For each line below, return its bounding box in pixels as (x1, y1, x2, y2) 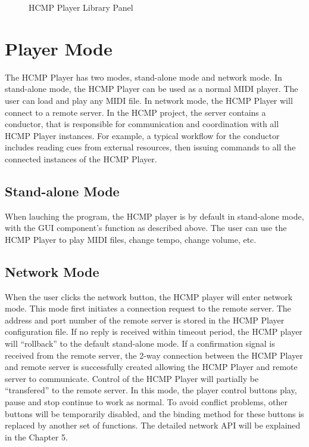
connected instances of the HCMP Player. (5, 152, 157, 165)
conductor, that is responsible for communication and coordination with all (5, 118, 279, 130)
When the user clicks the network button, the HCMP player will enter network (5, 290, 293, 303)
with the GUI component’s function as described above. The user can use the (5, 221, 287, 234)
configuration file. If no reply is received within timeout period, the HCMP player (5, 325, 302, 338)
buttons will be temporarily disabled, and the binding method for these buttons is (5, 407, 304, 420)
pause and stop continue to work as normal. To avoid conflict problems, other (5, 396, 288, 408)
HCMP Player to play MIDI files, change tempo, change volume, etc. (5, 233, 257, 245)
